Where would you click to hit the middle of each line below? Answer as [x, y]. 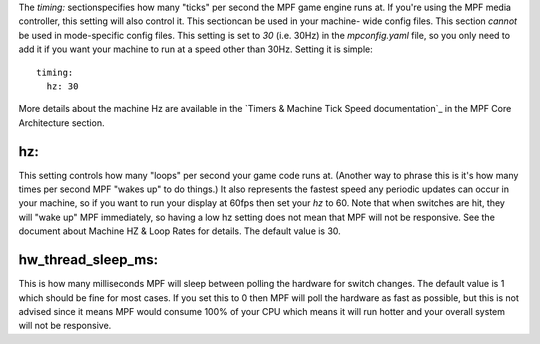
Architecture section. [61, 122]
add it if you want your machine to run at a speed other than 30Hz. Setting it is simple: [196, 49]
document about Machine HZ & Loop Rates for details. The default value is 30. [180, 231]
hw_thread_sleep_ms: [88, 260]
